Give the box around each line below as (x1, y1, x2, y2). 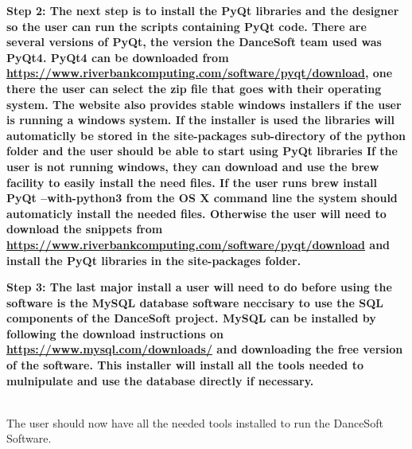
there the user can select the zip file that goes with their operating (6, 80, 382, 96)
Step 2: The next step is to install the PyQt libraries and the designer (6, 2, 399, 18)
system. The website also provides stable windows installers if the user (6, 96, 402, 112)
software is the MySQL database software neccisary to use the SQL (6, 294, 383, 310)
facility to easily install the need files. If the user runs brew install (6, 174, 378, 190)
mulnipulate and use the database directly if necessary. (6, 372, 314, 388)
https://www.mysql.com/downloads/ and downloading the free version (6, 341, 403, 357)
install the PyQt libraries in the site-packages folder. (6, 252, 301, 268)
